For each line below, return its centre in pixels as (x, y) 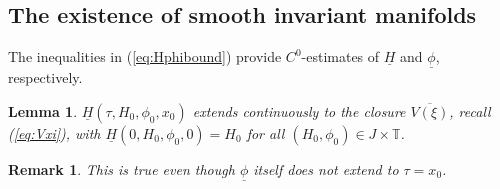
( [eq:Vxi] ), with (54, 133)
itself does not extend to (326, 169)
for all (265, 133)
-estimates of (340, 56)
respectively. (45, 77)
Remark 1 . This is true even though (121, 169)
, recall (470, 111)
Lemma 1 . (43, 111)
